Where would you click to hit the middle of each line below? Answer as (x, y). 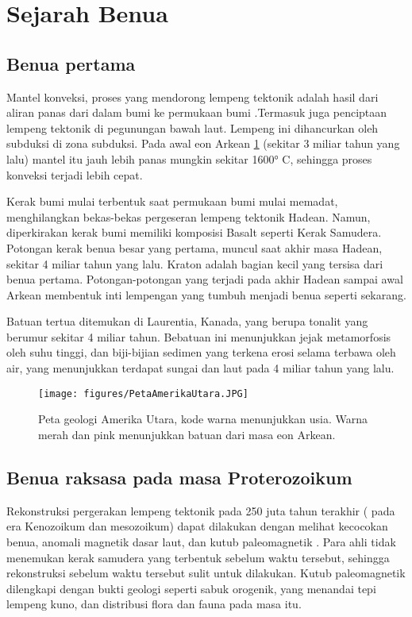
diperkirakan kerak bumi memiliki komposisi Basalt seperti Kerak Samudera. (194, 232)
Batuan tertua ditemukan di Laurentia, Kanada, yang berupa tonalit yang (187, 321)
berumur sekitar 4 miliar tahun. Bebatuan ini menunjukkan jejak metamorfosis (199, 336)
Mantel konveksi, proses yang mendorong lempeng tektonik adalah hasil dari (193, 96)
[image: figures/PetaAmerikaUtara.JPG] (143, 393)
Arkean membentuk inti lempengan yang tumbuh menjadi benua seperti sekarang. (206, 294)
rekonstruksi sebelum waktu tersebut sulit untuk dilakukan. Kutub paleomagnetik (206, 573)
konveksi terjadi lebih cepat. (75, 174)
